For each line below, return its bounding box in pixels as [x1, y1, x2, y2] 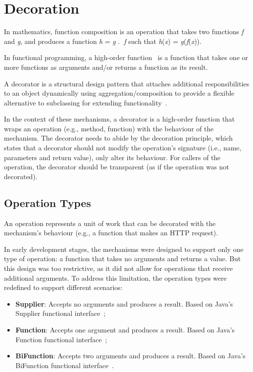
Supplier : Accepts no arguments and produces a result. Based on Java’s [15, 298, 233, 309]
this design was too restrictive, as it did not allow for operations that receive [4, 263, 233, 273]
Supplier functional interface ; [15, 308, 105, 318]
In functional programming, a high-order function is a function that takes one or [4, 52, 248, 62]
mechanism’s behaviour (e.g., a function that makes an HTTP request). [4, 227, 218, 238]
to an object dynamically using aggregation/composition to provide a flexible [4, 88, 234, 98]
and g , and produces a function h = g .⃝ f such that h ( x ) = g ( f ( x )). [4, 36, 202, 46]
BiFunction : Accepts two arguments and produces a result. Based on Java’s [15, 351, 246, 361]
